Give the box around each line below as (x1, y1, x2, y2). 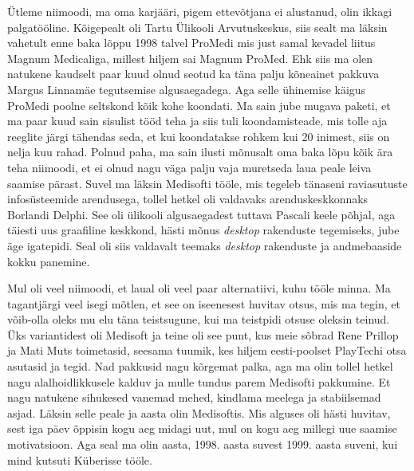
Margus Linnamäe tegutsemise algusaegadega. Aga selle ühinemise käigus (7, 80, 366, 97)
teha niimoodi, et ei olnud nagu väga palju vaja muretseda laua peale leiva (7, 159, 372, 175)
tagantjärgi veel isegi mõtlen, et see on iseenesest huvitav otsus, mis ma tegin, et (7, 295, 400, 312)
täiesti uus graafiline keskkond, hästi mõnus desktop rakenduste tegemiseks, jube (7, 222, 400, 238)
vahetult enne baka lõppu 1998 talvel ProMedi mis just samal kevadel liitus (7, 34, 376, 51)
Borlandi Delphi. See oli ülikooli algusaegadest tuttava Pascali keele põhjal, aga (7, 206, 396, 222)
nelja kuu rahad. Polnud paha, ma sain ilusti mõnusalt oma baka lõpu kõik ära (7, 143, 393, 160)
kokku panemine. (7, 253, 90, 269)
